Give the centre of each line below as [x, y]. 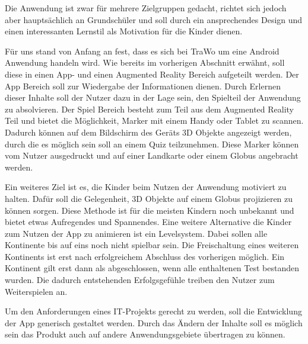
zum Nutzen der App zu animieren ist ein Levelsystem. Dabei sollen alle [136, 233]
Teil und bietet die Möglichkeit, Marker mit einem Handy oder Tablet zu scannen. [154, 120]
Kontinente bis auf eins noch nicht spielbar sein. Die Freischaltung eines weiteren [152, 245]
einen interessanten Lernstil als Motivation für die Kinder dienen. [124, 31]
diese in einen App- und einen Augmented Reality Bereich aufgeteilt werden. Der [152, 74]
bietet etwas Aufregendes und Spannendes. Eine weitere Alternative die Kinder [148, 222]
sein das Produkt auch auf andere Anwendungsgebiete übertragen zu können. [145, 334]
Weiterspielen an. [36, 291]
